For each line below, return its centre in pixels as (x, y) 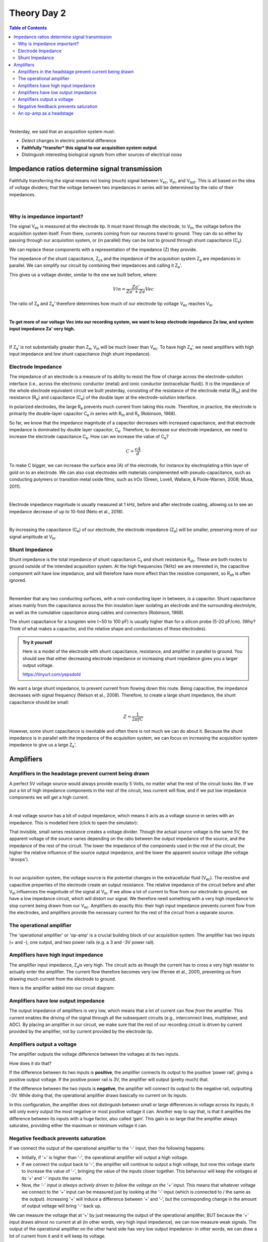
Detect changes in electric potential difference (69, 141)
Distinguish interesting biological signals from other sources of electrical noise (102, 155)
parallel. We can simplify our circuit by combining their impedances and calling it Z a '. (96, 266)
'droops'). (19, 859)
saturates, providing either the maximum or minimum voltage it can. (78, 1126)
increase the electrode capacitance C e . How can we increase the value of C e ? (89, 437)
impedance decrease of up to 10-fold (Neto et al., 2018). (67, 511)
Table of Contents (28, 28)
